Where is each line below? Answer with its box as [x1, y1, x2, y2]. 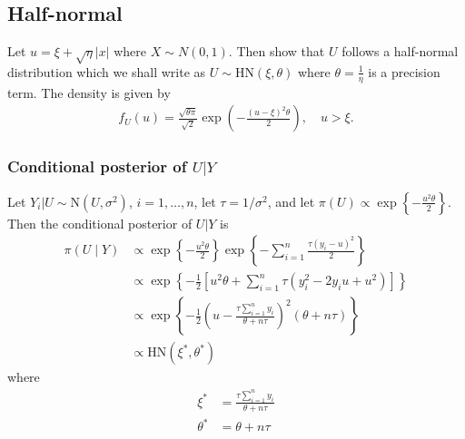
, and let [267, 191, 315, 210]
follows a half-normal [341, 42, 459, 61]
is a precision [368, 62, 440, 81]
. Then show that [228, 42, 325, 61]
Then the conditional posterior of [7, 213, 193, 232]
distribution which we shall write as [7, 62, 206, 81]
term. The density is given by [7, 83, 171, 102]
